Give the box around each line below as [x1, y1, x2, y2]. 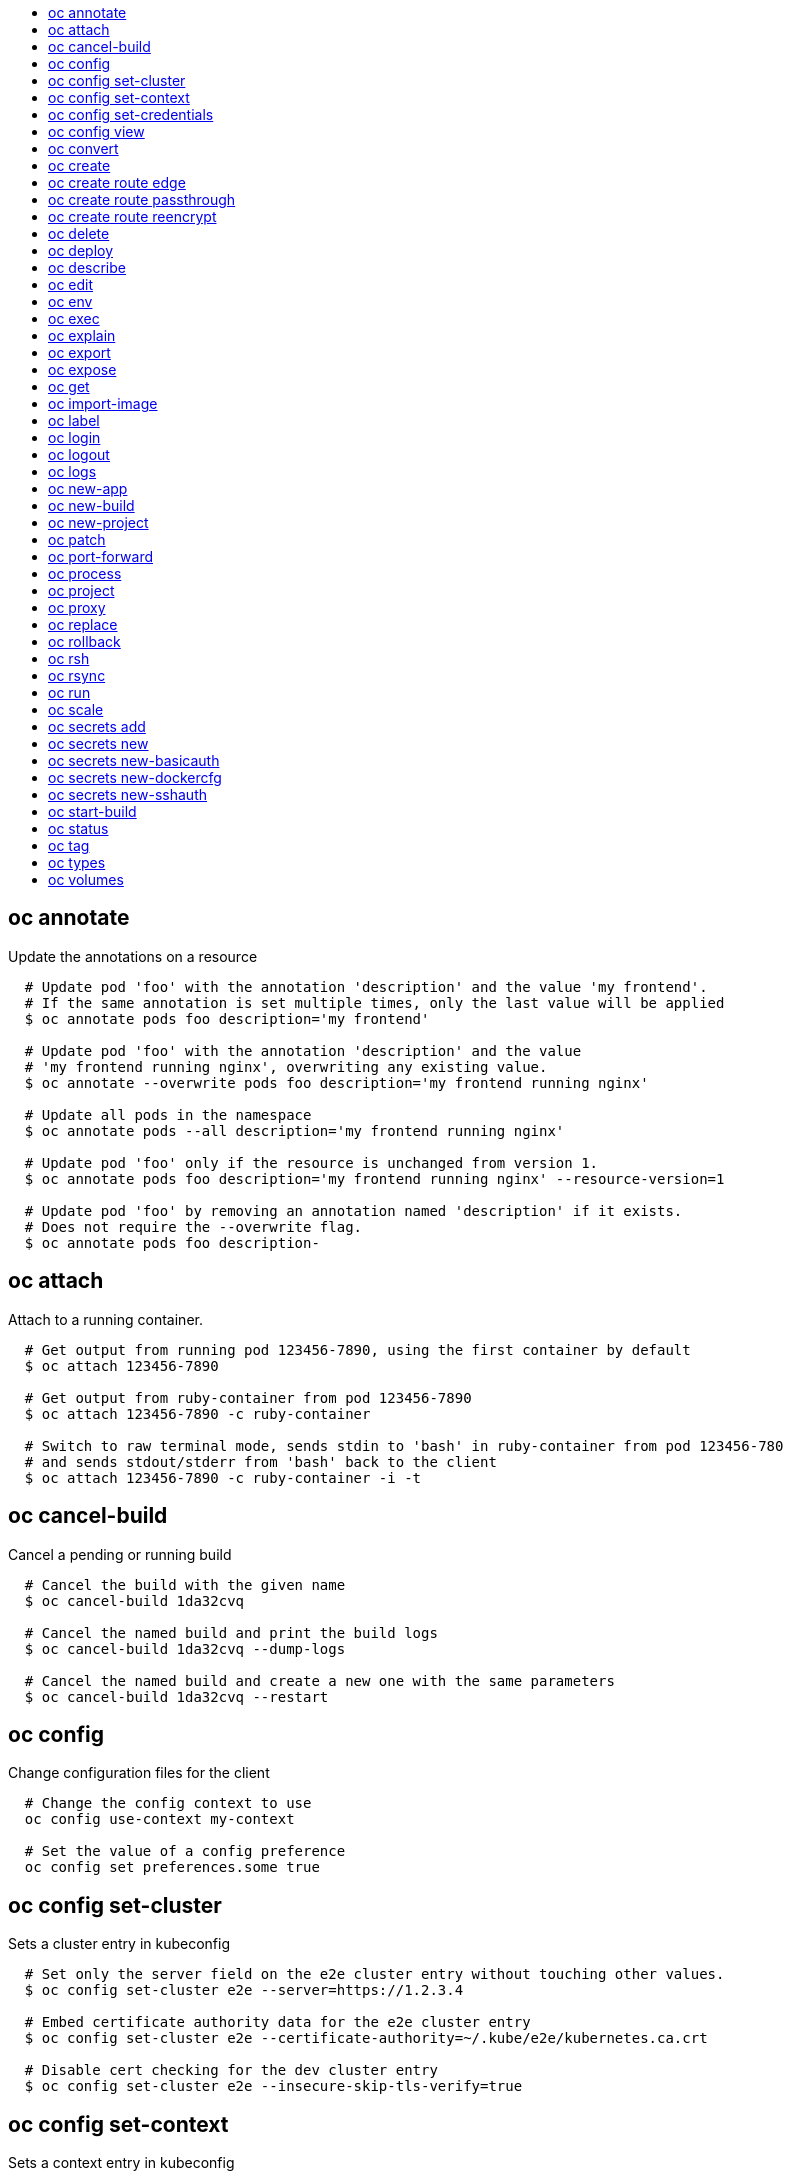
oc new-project [48, 514, 149, 531]
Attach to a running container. [8, 1310, 203, 1328]
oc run [48, 684, 91, 701]
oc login [48, 429, 101, 446]
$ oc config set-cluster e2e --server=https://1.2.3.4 [24, 1982, 464, 1999]
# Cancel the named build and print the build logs [24, 1624, 438, 1641]
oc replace [48, 616, 118, 633]
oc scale [48, 701, 104, 718]
